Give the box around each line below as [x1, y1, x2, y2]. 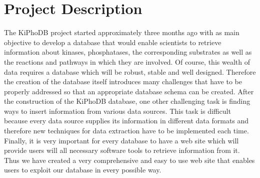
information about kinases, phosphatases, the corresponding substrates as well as [4, 47, 252, 57]
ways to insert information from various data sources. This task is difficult [4, 105, 231, 116]
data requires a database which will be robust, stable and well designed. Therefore [4, 66, 256, 77]
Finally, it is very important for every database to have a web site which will [4, 135, 239, 145]
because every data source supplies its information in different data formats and [4, 115, 249, 126]
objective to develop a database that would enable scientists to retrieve [4, 37, 221, 47]
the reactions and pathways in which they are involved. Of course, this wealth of [4, 56, 250, 67]
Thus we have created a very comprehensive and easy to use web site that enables [4, 154, 255, 165]
